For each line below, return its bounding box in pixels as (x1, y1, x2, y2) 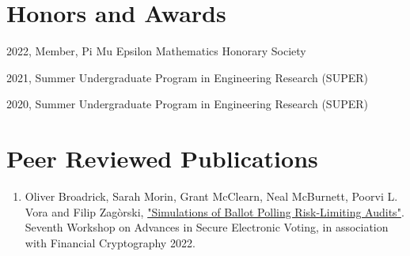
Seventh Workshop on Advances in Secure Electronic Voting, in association (25, 219, 389, 235)
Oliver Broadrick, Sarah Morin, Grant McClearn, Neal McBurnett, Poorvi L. (25, 188, 398, 205)
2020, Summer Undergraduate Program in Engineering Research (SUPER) (6, 96, 368, 112)
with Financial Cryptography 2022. (25, 234, 196, 250)
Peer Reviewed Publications (6, 142, 318, 175)
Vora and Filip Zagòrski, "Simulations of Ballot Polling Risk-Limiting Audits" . (25, 203, 404, 220)
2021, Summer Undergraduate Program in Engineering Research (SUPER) (6, 69, 368, 85)
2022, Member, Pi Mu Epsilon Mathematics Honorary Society (6, 43, 306, 59)
